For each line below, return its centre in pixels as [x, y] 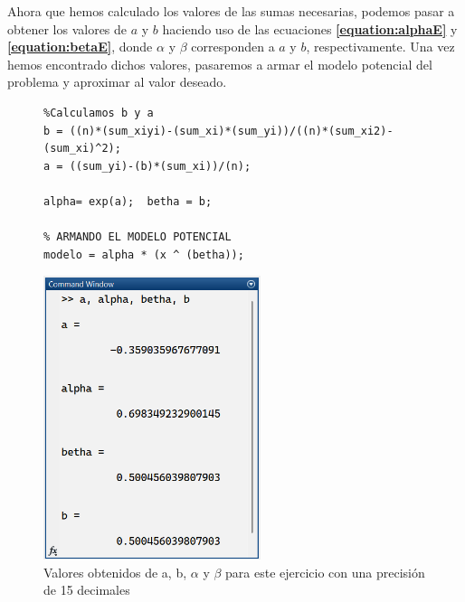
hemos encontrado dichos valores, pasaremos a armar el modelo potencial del [220, 64]
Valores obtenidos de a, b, [115, 572]
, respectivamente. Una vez [380, 47]
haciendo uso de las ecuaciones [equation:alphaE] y [310, 28]
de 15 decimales [87, 590]
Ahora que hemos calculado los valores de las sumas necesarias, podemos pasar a [231, 11]
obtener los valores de [67, 28]
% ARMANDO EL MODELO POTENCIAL [138, 237]
